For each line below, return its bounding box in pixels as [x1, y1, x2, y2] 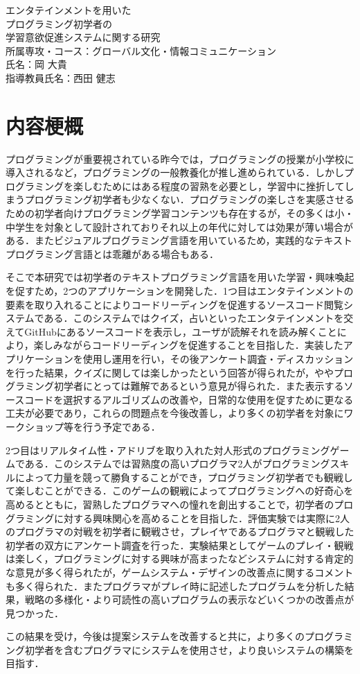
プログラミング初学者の [6, 16, 112, 31]
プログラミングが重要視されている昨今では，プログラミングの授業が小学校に [6, 151, 354, 166]
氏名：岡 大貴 [6, 57, 67, 71]
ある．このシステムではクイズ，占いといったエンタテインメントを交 [44, 311, 354, 325]
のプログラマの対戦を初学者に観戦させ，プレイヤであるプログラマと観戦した [6, 524, 354, 539]
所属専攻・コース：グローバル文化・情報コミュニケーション [6, 43, 276, 58]
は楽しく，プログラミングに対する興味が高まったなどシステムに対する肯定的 [6, 551, 354, 566]
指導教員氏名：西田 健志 [6, 70, 116, 85]
